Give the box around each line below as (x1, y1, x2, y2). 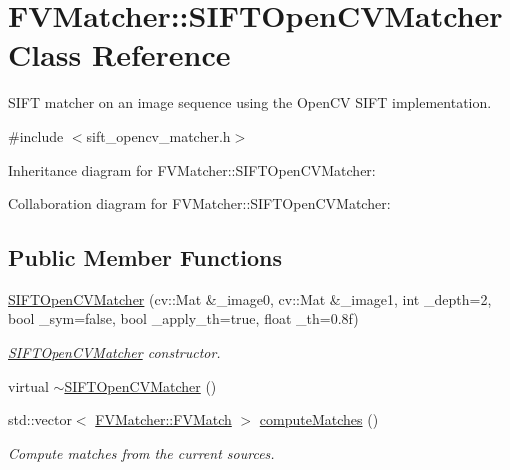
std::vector (8, 409, 72, 430)
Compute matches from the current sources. (8, 442, 275, 463)
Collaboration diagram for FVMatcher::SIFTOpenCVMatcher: (8, 193, 391, 214)
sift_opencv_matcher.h (86, 125, 231, 146)
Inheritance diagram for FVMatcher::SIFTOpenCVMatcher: (8, 159, 376, 180)
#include (8, 125, 64, 146)
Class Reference (8, 34, 231, 75)
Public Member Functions (8, 242, 282, 273)
